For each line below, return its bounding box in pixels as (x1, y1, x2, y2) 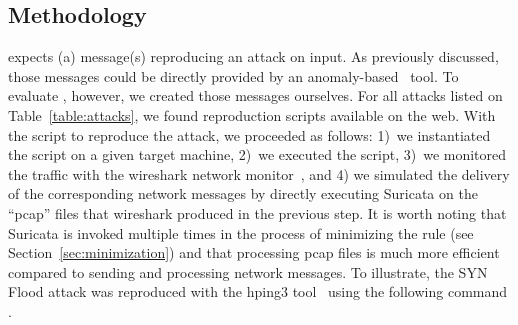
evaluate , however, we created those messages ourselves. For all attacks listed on (8, 85, 503, 106)
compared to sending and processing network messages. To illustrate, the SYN (8, 261, 488, 282)
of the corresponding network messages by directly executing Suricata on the (8, 183, 478, 204)
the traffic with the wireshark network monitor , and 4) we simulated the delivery (8, 163, 510, 184)
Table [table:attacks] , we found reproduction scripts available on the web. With (8, 104, 496, 125)
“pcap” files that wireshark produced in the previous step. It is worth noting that (8, 202, 507, 223)
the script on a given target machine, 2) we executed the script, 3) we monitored (8, 144, 507, 165)
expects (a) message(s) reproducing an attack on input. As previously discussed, (8, 46, 499, 67)
